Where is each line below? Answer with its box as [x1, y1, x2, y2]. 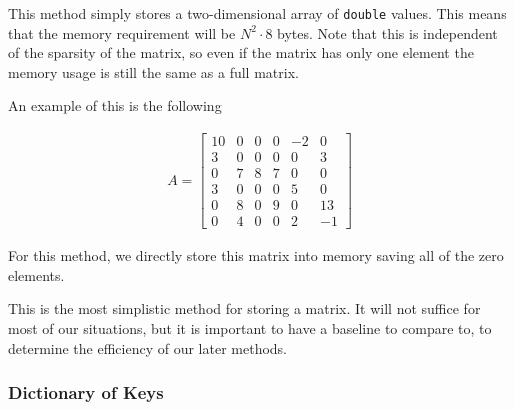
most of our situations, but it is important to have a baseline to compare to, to [8, 318, 492, 339]
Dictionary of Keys [8, 380, 164, 405]
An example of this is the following [8, 95, 222, 116]
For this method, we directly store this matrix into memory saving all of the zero [8, 245, 504, 266]
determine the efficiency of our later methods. [8, 337, 288, 358]
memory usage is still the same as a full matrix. [8, 61, 299, 82]
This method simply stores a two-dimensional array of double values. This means [8, 3, 507, 23]
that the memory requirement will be [8, 22, 236, 43]
